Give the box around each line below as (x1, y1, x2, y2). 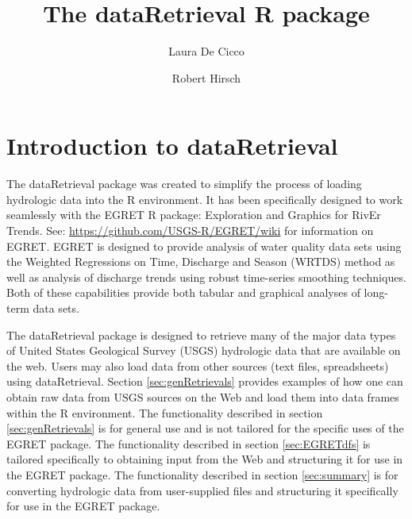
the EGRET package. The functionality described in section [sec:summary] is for (6, 466, 399, 482)
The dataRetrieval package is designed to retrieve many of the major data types (6, 326, 396, 343)
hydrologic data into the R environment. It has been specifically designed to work (6, 190, 403, 207)
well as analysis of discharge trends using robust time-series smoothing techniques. (6, 268, 406, 285)
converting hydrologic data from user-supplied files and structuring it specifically (6, 482, 399, 498)
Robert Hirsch (171, 69, 241, 86)
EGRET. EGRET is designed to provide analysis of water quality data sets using (6, 237, 402, 254)
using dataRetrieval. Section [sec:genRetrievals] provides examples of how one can (6, 373, 403, 390)
